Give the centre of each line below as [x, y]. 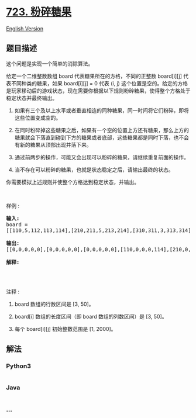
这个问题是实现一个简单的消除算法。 [50, 63]
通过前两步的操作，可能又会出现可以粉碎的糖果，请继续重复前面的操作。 [102, 157]
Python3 [18, 366]
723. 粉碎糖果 [39, 12]
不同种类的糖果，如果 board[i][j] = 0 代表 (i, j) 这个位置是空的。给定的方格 [99, 83]
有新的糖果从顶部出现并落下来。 [53, 144]
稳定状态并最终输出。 [32, 98]
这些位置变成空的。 [38, 118]
